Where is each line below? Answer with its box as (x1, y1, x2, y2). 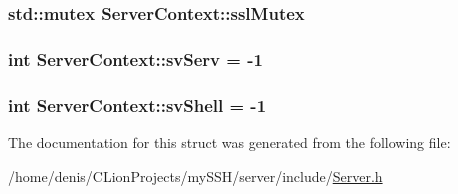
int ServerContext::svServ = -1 (8, 46, 263, 71)
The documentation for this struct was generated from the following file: (8, 131, 451, 152)
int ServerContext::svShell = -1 (8, 92, 267, 117)
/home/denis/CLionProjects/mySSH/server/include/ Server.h (8, 165, 383, 186)
